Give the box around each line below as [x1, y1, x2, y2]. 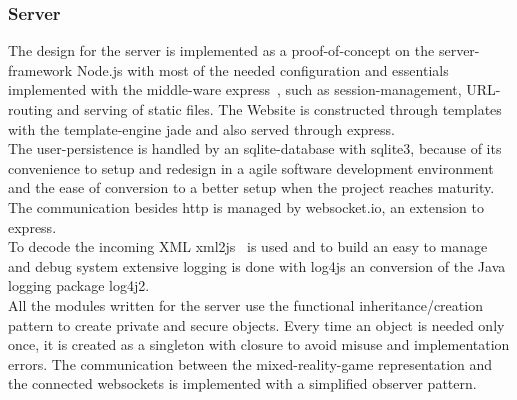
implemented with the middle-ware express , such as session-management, [8, 79, 462, 100]
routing [8, 99, 53, 119]
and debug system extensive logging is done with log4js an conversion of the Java [8, 255, 506, 276]
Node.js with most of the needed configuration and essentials [76, 59, 449, 80]
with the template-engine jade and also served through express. [8, 118, 395, 139]
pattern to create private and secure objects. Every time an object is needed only [8, 314, 505, 335]
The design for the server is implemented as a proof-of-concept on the [8, 40, 435, 61]
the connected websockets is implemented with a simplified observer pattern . [8, 373, 477, 394]
